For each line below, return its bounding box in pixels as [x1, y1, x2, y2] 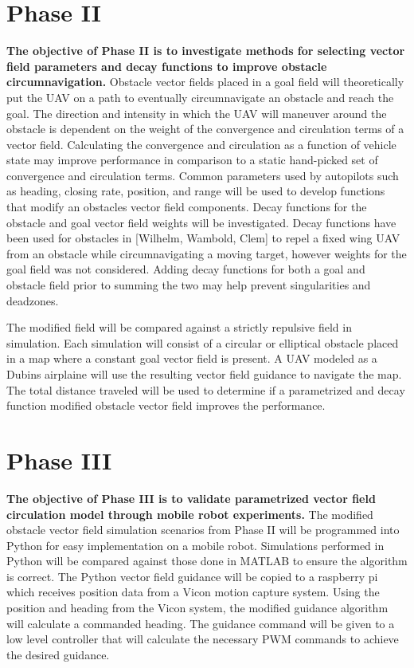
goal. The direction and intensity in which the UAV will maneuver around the [6, 104, 387, 121]
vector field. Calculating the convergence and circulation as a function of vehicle [6, 136, 396, 152]
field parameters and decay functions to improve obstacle [6, 57, 327, 74]
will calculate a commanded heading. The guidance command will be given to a [6, 615, 395, 631]
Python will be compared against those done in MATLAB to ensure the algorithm [6, 552, 408, 569]
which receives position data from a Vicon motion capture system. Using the [6, 584, 380, 600]
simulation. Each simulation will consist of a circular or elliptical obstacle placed [6, 334, 399, 351]
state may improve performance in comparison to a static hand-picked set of [6, 151, 378, 168]
